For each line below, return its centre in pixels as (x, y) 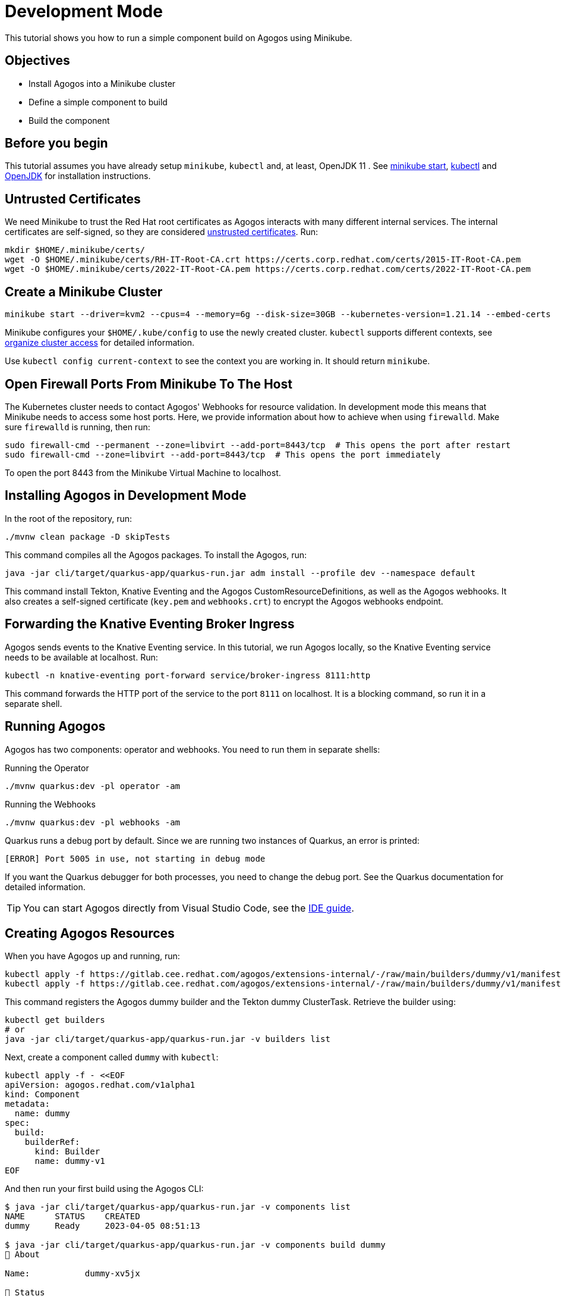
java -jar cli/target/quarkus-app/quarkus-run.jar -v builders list (168, 1039)
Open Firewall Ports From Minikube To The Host (149, 384)
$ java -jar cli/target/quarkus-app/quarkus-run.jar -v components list (178, 1207)
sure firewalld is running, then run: (78, 427)
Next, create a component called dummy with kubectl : (112, 1057)
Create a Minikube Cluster (84, 292)
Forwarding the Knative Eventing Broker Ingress (150, 624)
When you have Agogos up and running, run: (92, 956)
